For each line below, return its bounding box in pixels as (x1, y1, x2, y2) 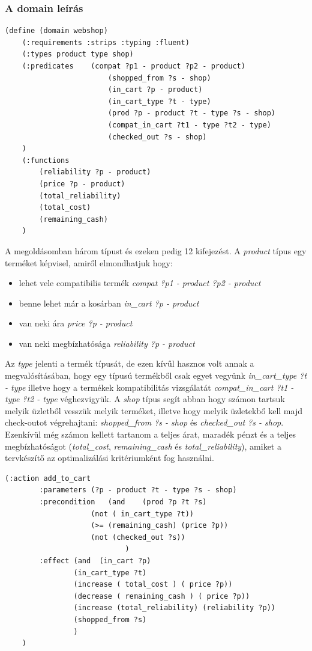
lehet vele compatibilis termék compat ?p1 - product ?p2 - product (19, 277, 261, 289)
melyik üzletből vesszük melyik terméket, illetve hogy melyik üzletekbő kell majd (5, 404, 302, 417)
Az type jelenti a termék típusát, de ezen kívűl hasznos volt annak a (5, 357, 254, 370)
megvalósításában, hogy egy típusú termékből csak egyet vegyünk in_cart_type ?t (5, 369, 307, 382)
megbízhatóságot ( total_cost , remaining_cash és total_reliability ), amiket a (5, 439, 281, 452)
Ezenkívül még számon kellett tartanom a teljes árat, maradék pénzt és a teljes (5, 428, 296, 441)
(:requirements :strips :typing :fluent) (22, 38, 190, 47)
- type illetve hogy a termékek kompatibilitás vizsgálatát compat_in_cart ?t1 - (5, 381, 294, 393)
